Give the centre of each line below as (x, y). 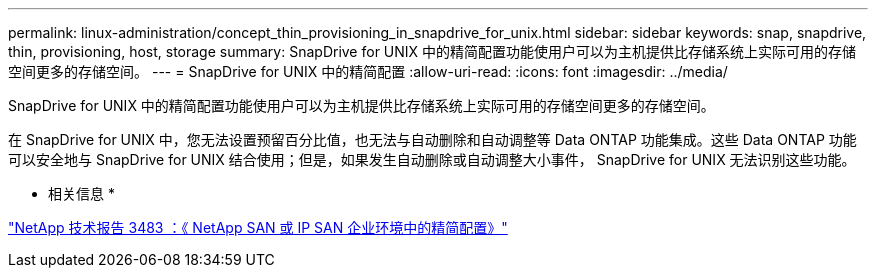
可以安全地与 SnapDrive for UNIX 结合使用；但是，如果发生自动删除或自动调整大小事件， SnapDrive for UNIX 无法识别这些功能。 (432, 159)
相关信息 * (81, 193)
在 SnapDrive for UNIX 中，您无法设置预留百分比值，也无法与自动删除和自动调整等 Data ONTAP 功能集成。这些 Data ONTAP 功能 (432, 139)
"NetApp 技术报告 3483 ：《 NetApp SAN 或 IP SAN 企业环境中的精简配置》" (258, 227)
